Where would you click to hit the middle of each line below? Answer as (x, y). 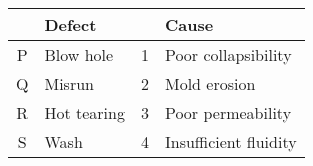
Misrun (69, 83)
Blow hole (79, 54)
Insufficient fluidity (230, 141)
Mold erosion (210, 83)
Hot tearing (84, 112)
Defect (70, 24)
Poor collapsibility (228, 54)
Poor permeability (228, 112)
